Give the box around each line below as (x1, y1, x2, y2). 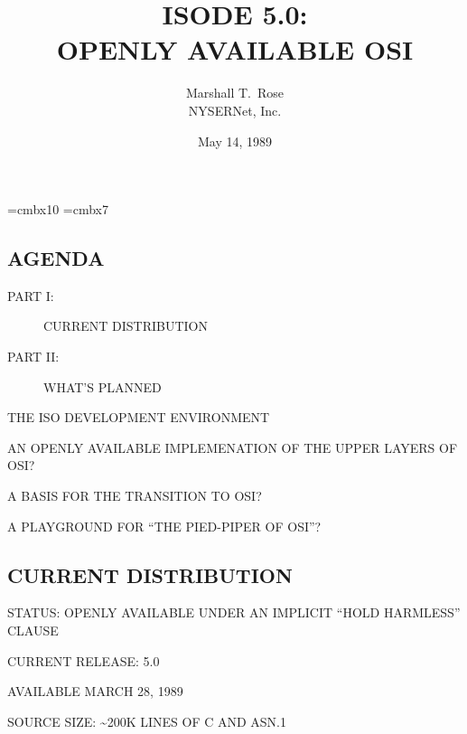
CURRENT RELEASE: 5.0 (7, 651, 160, 670)
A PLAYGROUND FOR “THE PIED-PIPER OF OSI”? (7, 516, 322, 535)
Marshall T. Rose (185, 83, 285, 102)
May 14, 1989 (197, 131, 273, 150)
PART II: (7, 347, 60, 366)
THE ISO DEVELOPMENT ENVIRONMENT (7, 408, 270, 427)
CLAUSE (7, 621, 59, 640)
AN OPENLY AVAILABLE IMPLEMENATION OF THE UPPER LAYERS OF (7, 438, 458, 456)
